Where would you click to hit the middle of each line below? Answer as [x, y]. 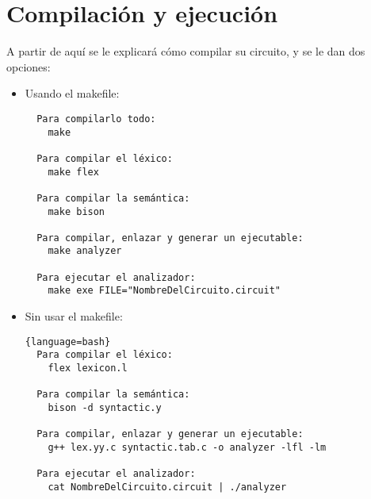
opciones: [29, 66]
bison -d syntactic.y [105, 407]
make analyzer [85, 251]
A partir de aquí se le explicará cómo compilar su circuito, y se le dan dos [186, 51]
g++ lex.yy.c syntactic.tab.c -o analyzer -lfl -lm [187, 447]
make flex [73, 172]
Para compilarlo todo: [96, 119]
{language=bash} [68, 342]
